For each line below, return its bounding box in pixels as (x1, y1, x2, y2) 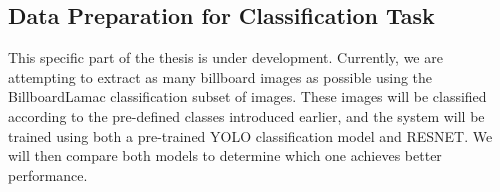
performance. (8, 164, 88, 185)
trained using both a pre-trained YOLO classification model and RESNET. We (8, 125, 493, 146)
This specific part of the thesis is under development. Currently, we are (8, 47, 443, 68)
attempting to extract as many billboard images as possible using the (8, 66, 433, 87)
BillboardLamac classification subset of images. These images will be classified (8, 86, 487, 107)
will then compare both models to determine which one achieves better (8, 145, 442, 166)
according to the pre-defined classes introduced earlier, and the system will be (8, 105, 485, 126)
